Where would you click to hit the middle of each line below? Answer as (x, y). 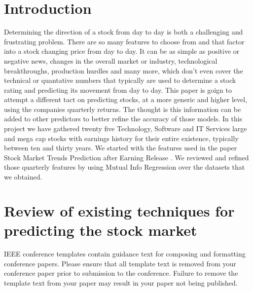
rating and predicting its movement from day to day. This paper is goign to (118, 90)
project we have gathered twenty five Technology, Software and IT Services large (126, 128)
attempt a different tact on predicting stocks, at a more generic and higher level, (126, 99)
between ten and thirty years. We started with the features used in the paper (121, 148)
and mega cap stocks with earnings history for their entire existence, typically (121, 138)
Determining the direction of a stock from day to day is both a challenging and (124, 32)
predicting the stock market (101, 230)
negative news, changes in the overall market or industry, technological (111, 60)
